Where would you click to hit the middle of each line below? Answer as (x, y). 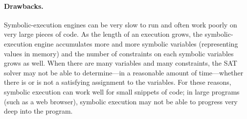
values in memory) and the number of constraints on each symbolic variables (119, 53)
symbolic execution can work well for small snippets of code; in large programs (122, 91)
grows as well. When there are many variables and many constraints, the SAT (121, 63)
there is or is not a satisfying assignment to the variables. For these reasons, (118, 82)
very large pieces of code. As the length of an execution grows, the (103, 34)
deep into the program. (38, 111)
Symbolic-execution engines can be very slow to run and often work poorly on (121, 24)
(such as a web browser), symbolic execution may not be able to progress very (121, 101)
